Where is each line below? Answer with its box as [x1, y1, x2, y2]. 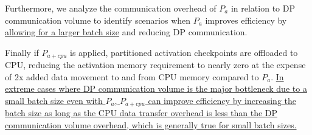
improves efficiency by [205, 13, 287, 26]
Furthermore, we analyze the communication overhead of [5, 2, 217, 14]
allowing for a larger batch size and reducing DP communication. [5, 26, 248, 38]
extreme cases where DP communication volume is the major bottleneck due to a [5, 82, 307, 95]
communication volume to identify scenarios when [5, 13, 191, 26]
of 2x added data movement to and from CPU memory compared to [5, 70, 259, 83]
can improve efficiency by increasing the [148, 94, 296, 107]
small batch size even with [5, 94, 103, 107]
